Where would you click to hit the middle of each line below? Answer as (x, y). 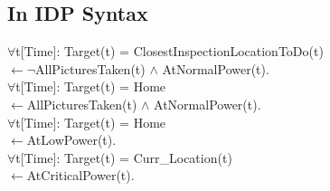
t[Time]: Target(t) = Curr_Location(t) (124, 157)
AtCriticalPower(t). (80, 175)
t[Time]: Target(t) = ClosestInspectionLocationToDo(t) (170, 51)
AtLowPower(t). (71, 140)
